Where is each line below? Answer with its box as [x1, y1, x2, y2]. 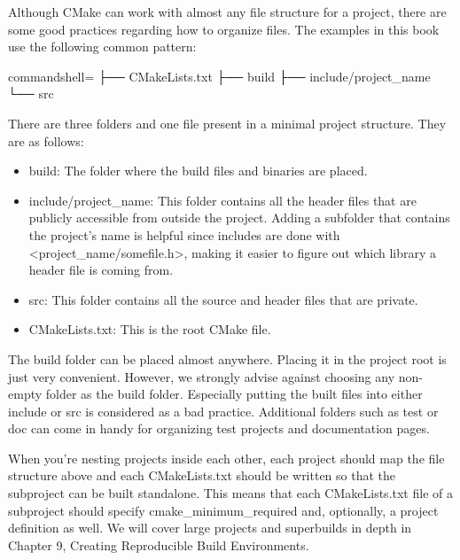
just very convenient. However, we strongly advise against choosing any [8, 367, 395, 385]
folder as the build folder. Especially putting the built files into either [45, 385, 423, 403]
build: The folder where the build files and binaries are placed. [28, 161, 368, 180]
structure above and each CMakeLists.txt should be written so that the [8, 466, 396, 485]
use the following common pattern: [8, 37, 197, 56]
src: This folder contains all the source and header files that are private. [28, 290, 418, 308]
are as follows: [8, 131, 84, 150]
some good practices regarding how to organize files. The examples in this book [8, 19, 440, 38]
